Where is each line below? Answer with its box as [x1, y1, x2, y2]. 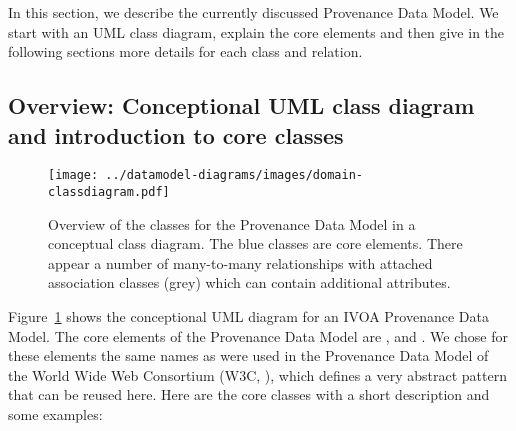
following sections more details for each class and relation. [8, 41, 363, 62]
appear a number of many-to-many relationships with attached [48, 252, 433, 273]
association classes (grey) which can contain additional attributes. [48, 272, 451, 293]
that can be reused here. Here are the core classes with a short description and [8, 384, 490, 405]
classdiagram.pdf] [48, 185, 170, 200]
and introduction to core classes [8, 119, 344, 150]
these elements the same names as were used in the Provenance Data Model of [8, 345, 489, 366]
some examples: [8, 404, 103, 425]
